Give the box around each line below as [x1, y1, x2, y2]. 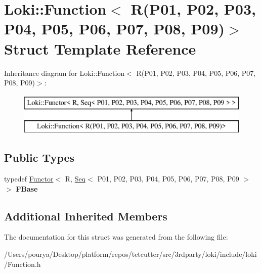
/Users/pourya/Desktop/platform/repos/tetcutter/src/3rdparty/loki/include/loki [4, 249, 257, 259]
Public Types [4, 150, 75, 165]
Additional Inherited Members [4, 208, 167, 223]
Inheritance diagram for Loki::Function [4, 67, 125, 78]
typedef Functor [4, 173, 54, 184]
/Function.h [4, 258, 41, 269]
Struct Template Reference [4, 38, 196, 59]
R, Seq [65, 173, 86, 184]
